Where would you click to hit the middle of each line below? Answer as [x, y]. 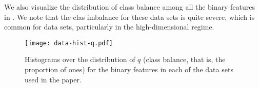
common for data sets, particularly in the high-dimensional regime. [109, 27]
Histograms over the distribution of [80, 59]
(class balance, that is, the [184, 59]
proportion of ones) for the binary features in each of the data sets [129, 69]
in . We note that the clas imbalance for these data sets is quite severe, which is [129, 17]
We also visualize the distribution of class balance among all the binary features [130, 7]
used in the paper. [53, 79]
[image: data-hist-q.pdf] [69, 43]
